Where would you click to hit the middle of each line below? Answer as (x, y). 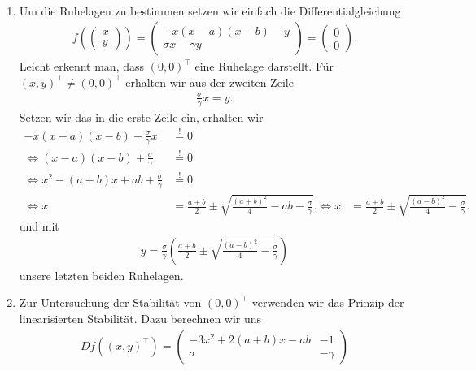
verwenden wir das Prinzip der (328, 302)
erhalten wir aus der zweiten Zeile (210, 82)
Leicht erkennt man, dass (81, 66)
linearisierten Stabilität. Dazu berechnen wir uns (140, 318)
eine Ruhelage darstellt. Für (264, 66)
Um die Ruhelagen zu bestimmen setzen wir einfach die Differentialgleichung (210, 10)
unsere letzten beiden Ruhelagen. (101, 275)
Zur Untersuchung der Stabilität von (110, 302)
